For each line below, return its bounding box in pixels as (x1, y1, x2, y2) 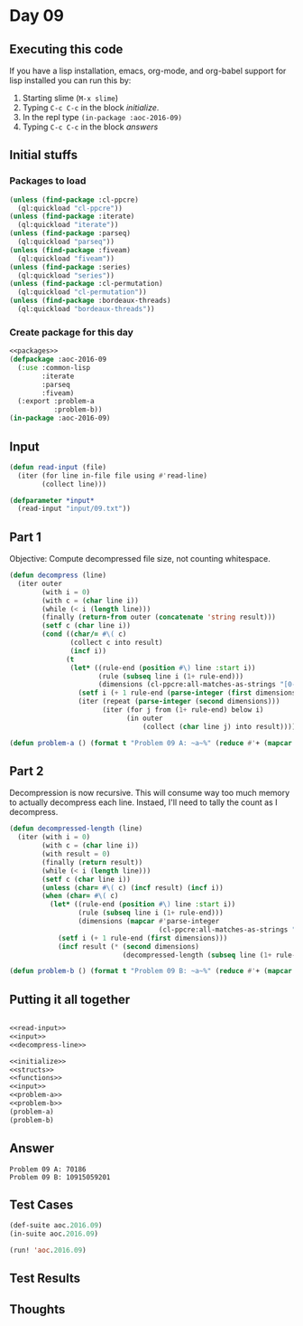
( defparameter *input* (9, 496, 95, 505)
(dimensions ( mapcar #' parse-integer (78, 917, 220, 926)
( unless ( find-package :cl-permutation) (9, 279, 164, 289)
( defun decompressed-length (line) (9, 824, 143, 833)
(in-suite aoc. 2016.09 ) (9, 1229, 99, 1239)
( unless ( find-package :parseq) (9, 229, 131, 238)
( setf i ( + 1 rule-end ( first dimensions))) (57, 933, 228, 942)
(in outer (125, 714, 164, 723)
